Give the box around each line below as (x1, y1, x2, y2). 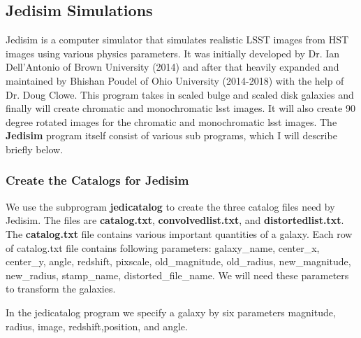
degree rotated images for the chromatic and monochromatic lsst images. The (6, 114, 337, 129)
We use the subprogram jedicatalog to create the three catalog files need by (6, 199, 335, 213)
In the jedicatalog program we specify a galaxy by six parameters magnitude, (6, 304, 336, 319)
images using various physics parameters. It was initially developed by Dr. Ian (6, 45, 340, 60)
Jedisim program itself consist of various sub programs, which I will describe (6, 128, 337, 143)
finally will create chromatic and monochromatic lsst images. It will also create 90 (6, 101, 355, 115)
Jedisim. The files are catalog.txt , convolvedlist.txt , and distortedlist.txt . (6, 213, 344, 227)
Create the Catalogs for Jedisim (6, 171, 189, 189)
